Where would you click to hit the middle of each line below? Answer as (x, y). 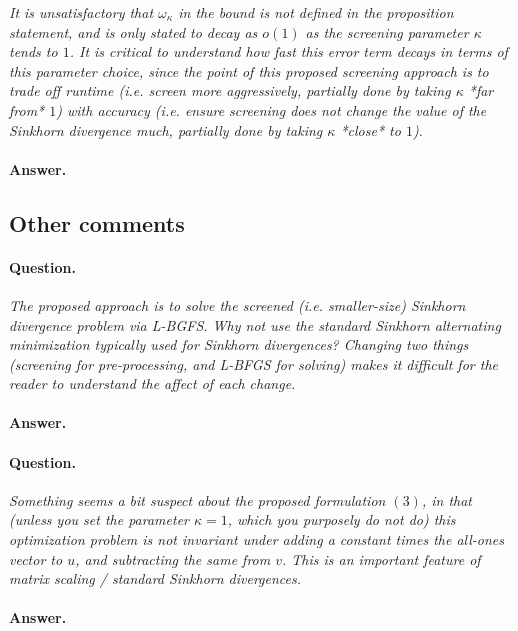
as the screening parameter (387, 31)
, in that (447, 499)
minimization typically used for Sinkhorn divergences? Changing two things (239, 344)
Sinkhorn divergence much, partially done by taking (166, 129)
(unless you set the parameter (99, 519)
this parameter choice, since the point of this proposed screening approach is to (249, 70)
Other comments (97, 222)
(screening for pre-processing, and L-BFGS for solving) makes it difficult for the (253, 363)
